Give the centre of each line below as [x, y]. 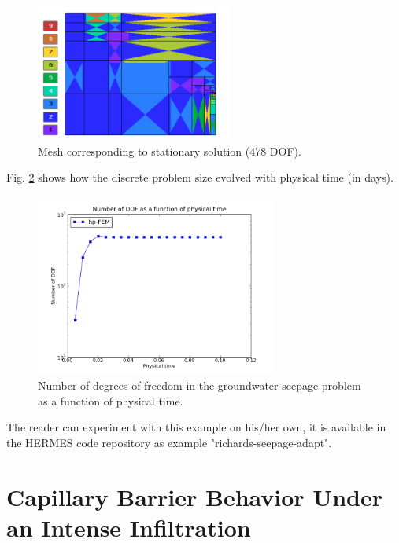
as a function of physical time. [111, 400]
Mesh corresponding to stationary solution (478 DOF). [170, 150]
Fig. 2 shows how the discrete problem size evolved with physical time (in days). [200, 177]
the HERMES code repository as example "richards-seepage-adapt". [169, 442]
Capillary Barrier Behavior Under [194, 496]
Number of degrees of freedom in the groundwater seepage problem [199, 385]
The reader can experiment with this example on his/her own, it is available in [196, 427]
